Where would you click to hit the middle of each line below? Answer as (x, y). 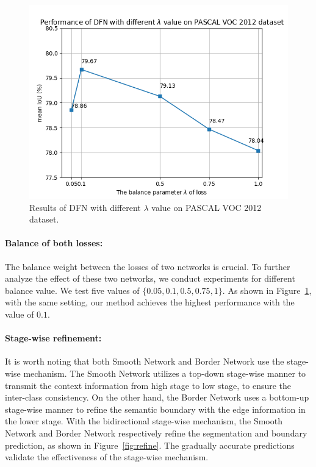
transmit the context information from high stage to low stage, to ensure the (148, 385)
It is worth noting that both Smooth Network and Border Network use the (145, 361)
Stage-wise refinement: (53, 338)
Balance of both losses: (54, 243)
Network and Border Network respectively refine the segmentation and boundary (156, 433)
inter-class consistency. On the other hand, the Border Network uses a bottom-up (157, 397)
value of (20, 314)
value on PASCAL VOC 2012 (206, 207)
